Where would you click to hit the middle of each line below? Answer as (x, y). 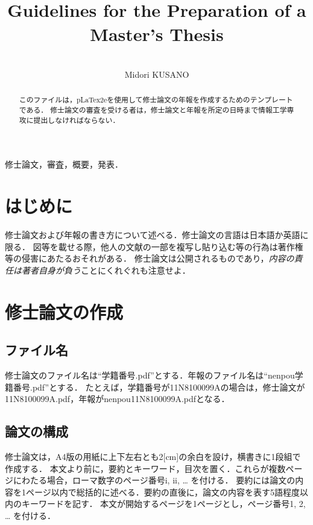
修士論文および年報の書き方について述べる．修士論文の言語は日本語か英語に (157, 235)
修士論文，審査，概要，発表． (64, 164)
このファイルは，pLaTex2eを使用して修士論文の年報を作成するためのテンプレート (156, 100)
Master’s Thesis (157, 33)
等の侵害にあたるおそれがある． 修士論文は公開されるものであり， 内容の (150, 258)
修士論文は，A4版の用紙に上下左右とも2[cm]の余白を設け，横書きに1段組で (153, 457)
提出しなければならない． (77, 120)
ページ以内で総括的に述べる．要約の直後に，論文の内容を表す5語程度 (163, 492)
